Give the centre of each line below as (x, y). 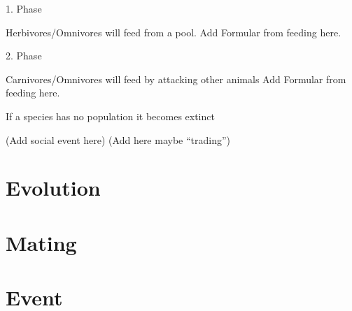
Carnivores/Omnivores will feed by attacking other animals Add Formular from (176, 79)
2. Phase (24, 56)
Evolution (53, 188)
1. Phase (24, 8)
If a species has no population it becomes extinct (110, 116)
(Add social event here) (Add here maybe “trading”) (118, 139)
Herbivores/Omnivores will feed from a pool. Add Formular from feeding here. (174, 32)
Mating (41, 242)
